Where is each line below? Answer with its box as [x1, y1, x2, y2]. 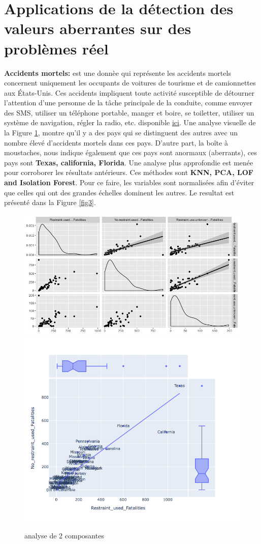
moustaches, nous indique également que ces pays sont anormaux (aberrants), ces [4, 147, 257, 158]
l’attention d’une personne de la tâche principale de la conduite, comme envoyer [4, 97, 253, 108]
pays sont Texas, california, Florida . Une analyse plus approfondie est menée [4, 157, 253, 167]
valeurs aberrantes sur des [4, 18, 191, 39]
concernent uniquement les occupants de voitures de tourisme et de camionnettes [4, 77, 256, 88]
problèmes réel [4, 38, 109, 59]
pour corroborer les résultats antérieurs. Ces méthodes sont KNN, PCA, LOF [4, 167, 253, 178]
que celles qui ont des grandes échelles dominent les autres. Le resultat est [4, 187, 235, 197]
